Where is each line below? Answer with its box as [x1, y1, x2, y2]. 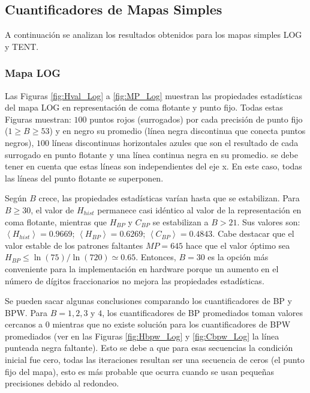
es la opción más [207, 251, 269, 263]
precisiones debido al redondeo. [5, 377, 119, 389]
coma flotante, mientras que [5, 215, 107, 228]
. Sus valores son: [237, 215, 300, 228]
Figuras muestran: [5, 112, 71, 125]
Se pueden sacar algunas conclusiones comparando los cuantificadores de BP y [5, 294, 292, 307]
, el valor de [31, 203, 74, 216]
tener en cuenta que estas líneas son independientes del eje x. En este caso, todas [5, 160, 302, 172]
